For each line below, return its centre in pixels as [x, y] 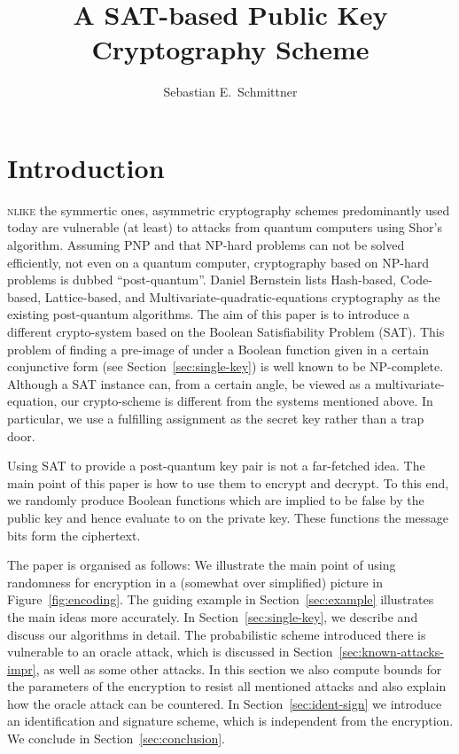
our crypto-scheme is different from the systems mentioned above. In [247, 401]
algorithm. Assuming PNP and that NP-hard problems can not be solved [206, 245]
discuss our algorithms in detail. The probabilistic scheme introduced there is [217, 634]
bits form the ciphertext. [74, 535]
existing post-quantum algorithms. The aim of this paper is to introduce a [208, 314]
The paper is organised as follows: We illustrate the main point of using [202, 565]
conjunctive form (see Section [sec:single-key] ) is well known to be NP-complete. [226, 366]
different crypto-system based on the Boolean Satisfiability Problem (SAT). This [226, 331]
